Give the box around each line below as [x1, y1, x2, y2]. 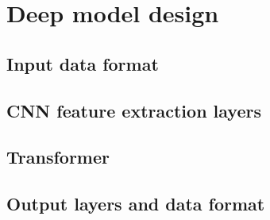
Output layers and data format [6, 191, 265, 216]
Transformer [6, 145, 110, 169]
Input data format [6, 51, 159, 75]
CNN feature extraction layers [6, 98, 261, 122]
